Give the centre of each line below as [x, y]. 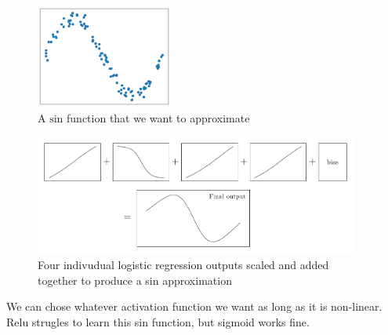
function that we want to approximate [158, 117]
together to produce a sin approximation [135, 280]
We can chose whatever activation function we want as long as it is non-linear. [194, 306]
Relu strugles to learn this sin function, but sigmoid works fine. [158, 321]
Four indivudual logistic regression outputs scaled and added [183, 265]
